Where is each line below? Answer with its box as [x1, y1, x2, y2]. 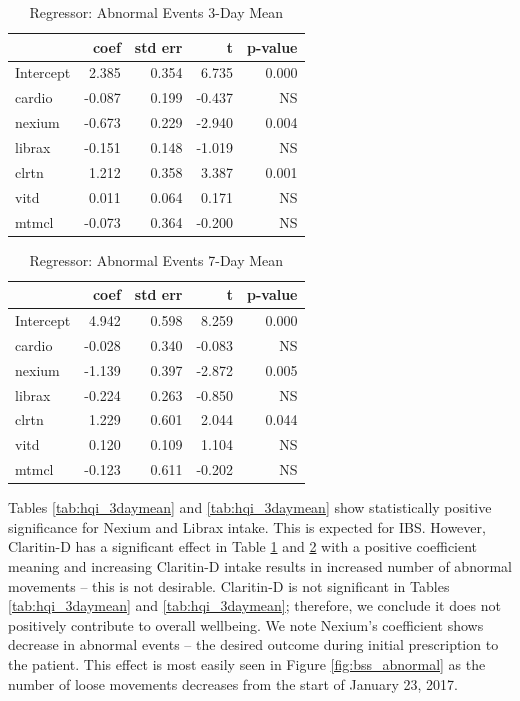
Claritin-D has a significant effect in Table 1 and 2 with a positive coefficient [8, 536, 478, 557]
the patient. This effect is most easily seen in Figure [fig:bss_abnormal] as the [8, 653, 486, 674]
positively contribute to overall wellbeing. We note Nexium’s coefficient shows [8, 614, 484, 635]
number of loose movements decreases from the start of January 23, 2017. [8, 673, 458, 694]
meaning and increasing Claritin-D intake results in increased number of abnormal [8, 555, 512, 576]
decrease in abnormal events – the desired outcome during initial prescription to [8, 634, 499, 655]
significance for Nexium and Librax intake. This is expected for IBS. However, [8, 516, 486, 537]
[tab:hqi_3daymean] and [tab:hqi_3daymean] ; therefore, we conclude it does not [8, 595, 501, 616]
